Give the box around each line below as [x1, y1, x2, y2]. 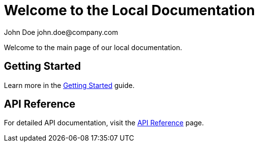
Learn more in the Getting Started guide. [4, 81, 135, 89]
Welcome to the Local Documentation [4, 2, 255, 19]
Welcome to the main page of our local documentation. [4, 43, 182, 52]
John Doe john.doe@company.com [4, 28, 118, 36]
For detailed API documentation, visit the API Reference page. [4, 118, 204, 127]
